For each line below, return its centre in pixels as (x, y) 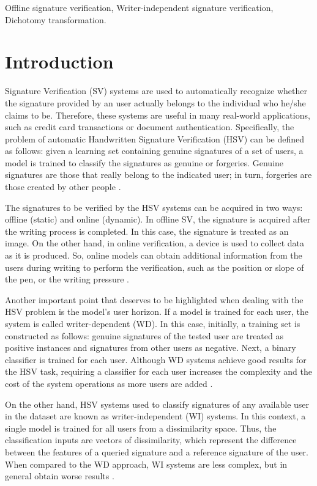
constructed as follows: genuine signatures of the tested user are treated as (144, 335)
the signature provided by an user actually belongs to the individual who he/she (155, 102)
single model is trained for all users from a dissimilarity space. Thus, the (141, 428)
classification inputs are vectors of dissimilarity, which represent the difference (151, 440)
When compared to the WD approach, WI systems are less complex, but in (146, 464)
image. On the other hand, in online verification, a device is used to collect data (155, 243)
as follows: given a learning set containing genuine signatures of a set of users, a (154, 151)
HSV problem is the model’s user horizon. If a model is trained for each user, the (157, 311)
